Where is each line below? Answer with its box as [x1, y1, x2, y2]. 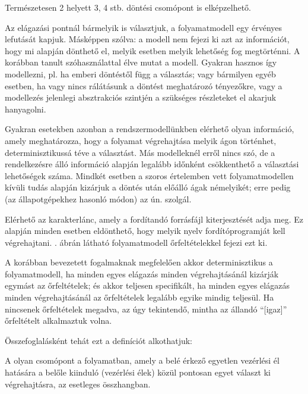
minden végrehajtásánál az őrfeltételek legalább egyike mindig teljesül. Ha [5, 291, 274, 304]
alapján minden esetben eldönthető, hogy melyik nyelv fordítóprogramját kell [5, 224, 285, 237]
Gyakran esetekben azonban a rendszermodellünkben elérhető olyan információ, [5, 123, 294, 135]
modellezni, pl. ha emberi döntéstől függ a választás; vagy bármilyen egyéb [5, 67, 276, 80]
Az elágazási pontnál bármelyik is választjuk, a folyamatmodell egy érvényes [5, 21, 282, 33]
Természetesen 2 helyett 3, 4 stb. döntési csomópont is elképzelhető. [5, 1, 251, 13]
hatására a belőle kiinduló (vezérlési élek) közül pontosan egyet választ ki [5, 366, 271, 379]
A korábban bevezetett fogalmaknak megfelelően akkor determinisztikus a [5, 256, 273, 268]
